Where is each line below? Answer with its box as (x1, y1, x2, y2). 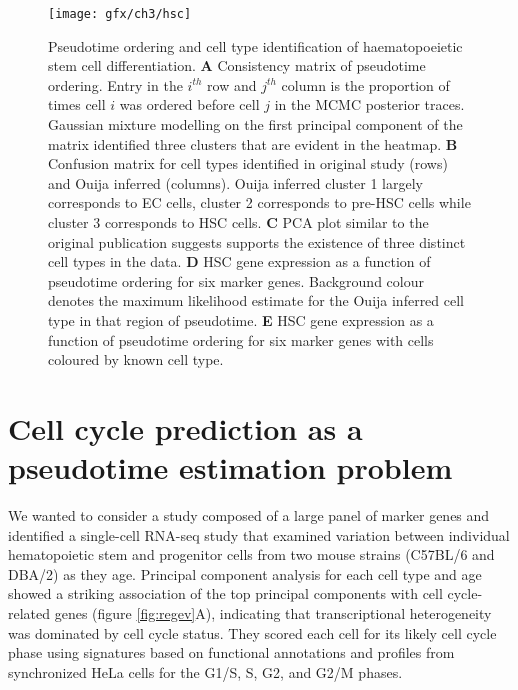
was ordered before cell (119, 94, 260, 115)
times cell (48, 94, 106, 115)
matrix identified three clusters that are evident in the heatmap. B (48, 133, 458, 154)
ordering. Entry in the (48, 74, 183, 95)
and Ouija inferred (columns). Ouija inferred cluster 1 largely (48, 172, 423, 193)
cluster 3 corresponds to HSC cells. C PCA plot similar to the (48, 212, 429, 232)
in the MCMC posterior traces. (274, 94, 465, 115)
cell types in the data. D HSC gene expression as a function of (48, 251, 431, 272)
